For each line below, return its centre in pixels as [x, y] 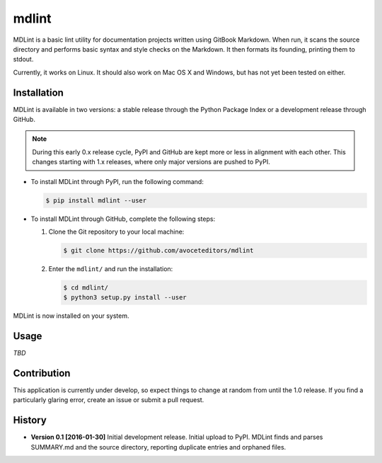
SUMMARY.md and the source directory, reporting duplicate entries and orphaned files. [158, 447]
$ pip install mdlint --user [96, 200]
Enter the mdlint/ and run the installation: [111, 268]
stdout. [23, 59]
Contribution [42, 373]
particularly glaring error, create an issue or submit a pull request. [109, 400]
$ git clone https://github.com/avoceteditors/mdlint [158, 250]
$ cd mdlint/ [86, 287]
